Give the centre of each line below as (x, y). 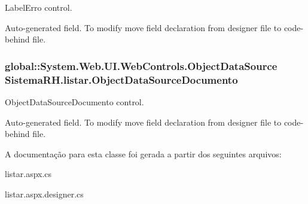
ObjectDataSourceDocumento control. (74, 101)
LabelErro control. (39, 7)
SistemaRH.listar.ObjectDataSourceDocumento (121, 79)
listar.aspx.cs (28, 174)
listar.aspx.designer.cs (44, 194)
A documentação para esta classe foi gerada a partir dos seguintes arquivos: (143, 153)
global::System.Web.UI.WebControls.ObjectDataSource (141, 66)
